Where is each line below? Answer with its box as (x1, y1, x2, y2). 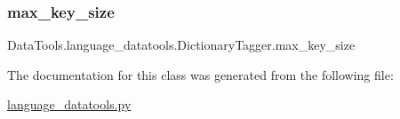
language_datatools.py (7, 95, 132, 114)
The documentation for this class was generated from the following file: (7, 65, 394, 83)
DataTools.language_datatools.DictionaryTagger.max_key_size (7, 36, 356, 54)
